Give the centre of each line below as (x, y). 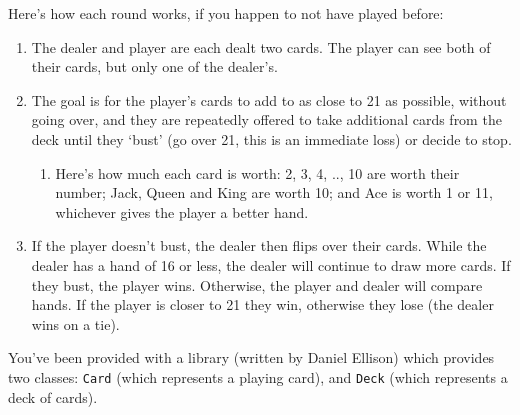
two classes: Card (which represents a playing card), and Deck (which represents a (258, 376)
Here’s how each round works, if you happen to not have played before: (226, 13)
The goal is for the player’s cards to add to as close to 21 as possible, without (269, 99)
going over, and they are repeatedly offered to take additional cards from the (266, 119)
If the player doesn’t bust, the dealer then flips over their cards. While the (259, 245)
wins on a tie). (75, 323)
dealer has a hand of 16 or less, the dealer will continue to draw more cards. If (271, 264)
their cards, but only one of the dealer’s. (154, 66)
